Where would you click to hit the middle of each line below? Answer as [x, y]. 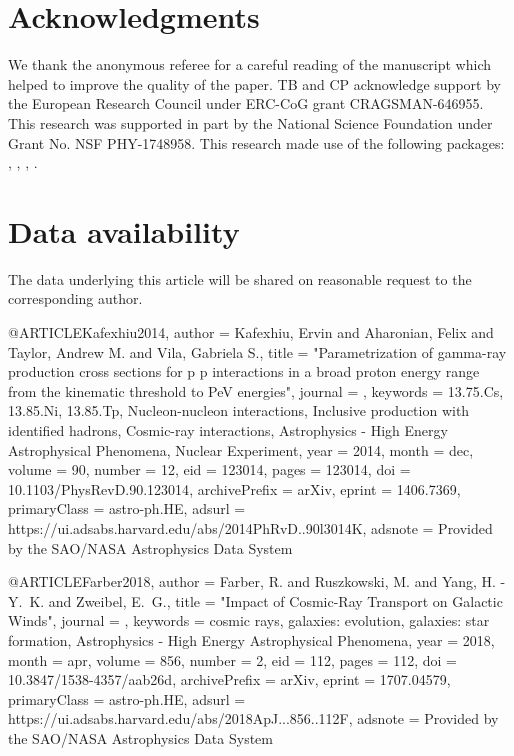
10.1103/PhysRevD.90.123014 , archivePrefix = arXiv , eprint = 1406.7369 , [234, 488]
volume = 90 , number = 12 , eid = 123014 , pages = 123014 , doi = [209, 469]
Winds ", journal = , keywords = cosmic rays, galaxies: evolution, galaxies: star [249, 620]
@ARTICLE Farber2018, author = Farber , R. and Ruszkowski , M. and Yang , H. [252, 581]
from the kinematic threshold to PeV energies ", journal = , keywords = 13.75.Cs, [256, 390]
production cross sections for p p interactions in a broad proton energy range [244, 371]
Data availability [124, 230]
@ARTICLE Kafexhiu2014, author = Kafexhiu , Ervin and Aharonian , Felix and [251, 332]
